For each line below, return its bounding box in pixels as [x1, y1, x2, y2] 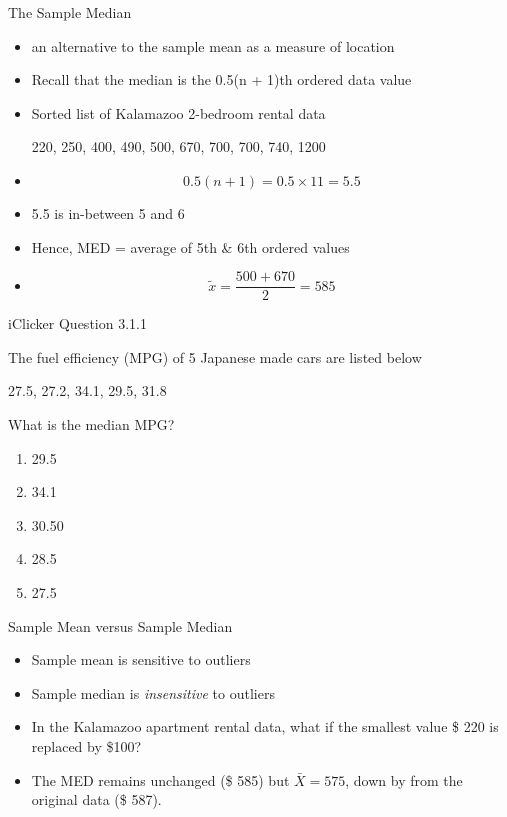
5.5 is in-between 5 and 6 [31, 202, 185, 223]
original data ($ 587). [31, 789, 162, 810]
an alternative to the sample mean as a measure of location [31, 35, 395, 56]
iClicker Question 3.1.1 [8, 313, 147, 334]
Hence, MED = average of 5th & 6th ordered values [31, 236, 350, 257]
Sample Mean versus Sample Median [8, 615, 233, 636]
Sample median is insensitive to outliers [31, 682, 275, 703]
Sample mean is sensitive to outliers [31, 649, 251, 670]
